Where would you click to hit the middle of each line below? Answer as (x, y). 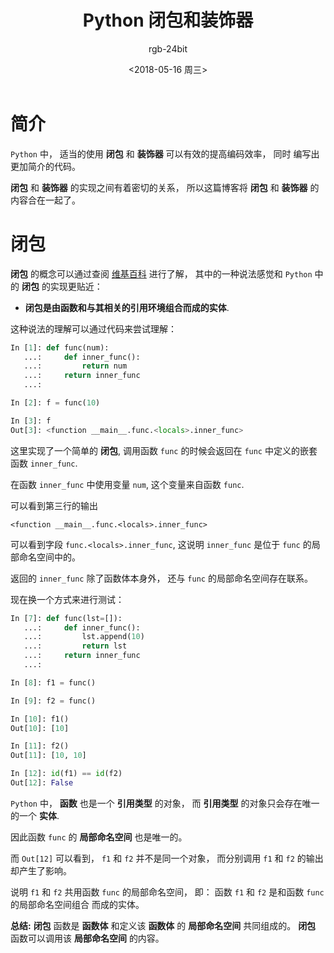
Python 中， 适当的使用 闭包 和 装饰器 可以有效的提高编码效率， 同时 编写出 (165, 153)
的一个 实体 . (35, 815)
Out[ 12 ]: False (42, 783)
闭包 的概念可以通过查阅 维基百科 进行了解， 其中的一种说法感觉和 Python (161, 273)
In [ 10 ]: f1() (40, 719)
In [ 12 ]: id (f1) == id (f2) (66, 774)
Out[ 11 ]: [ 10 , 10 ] (48, 756)
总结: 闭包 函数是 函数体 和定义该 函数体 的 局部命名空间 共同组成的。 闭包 (163, 925)
